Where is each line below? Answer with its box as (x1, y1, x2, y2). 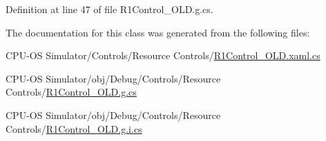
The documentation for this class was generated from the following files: (6, 25, 310, 39)
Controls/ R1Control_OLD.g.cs (6, 85, 137, 99)
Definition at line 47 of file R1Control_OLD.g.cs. (6, 2, 213, 16)
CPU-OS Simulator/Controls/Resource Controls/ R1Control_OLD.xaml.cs (6, 48, 320, 63)
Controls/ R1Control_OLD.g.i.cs (6, 121, 142, 135)
